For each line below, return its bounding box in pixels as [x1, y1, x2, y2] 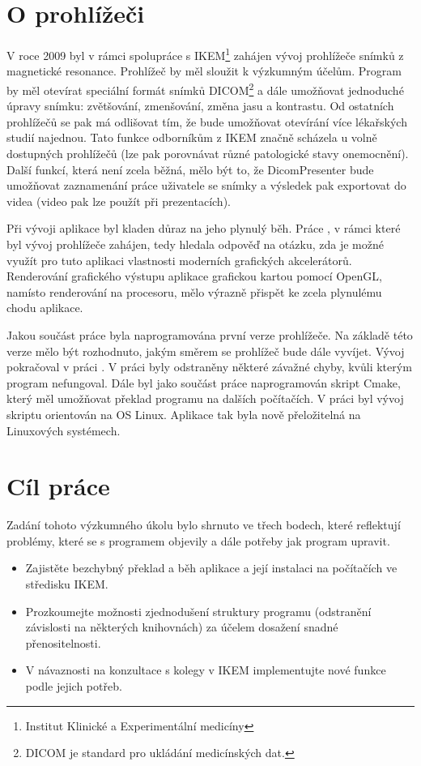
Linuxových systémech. [6, 422, 121, 439]
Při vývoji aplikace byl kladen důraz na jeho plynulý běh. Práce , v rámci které [6, 220, 401, 237]
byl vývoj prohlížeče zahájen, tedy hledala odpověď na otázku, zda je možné [6, 235, 384, 252]
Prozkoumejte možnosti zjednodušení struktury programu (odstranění [25, 602, 372, 619]
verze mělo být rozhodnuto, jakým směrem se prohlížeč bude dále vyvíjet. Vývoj [6, 342, 405, 359]
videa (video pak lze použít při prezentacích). [6, 192, 231, 209]
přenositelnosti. [25, 634, 101, 651]
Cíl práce [6, 469, 110, 503]
